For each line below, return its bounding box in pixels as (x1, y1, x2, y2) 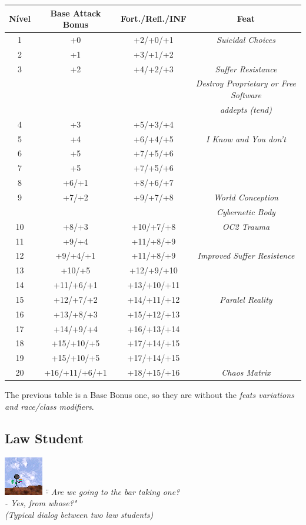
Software (230, 89, 261, 101)
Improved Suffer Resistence (197, 249, 295, 262)
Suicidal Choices (217, 33, 275, 45)
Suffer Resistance (215, 62, 277, 75)
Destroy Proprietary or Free (195, 77, 297, 89)
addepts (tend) (219, 103, 272, 115)
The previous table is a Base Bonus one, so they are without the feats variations (5, 389, 294, 401)
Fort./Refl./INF (120, 12, 187, 25)
